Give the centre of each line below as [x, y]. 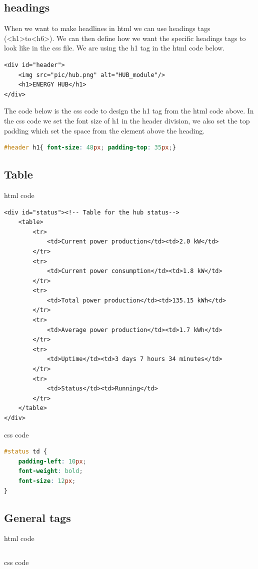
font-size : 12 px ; [47, 481]
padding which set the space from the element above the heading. [104, 130]
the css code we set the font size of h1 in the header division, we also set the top [127, 120]
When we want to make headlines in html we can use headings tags [107, 28]
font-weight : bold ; [50, 471]
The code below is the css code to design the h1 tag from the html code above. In [129, 111]
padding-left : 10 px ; [52, 461]
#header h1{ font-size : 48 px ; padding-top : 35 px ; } [90, 148]
